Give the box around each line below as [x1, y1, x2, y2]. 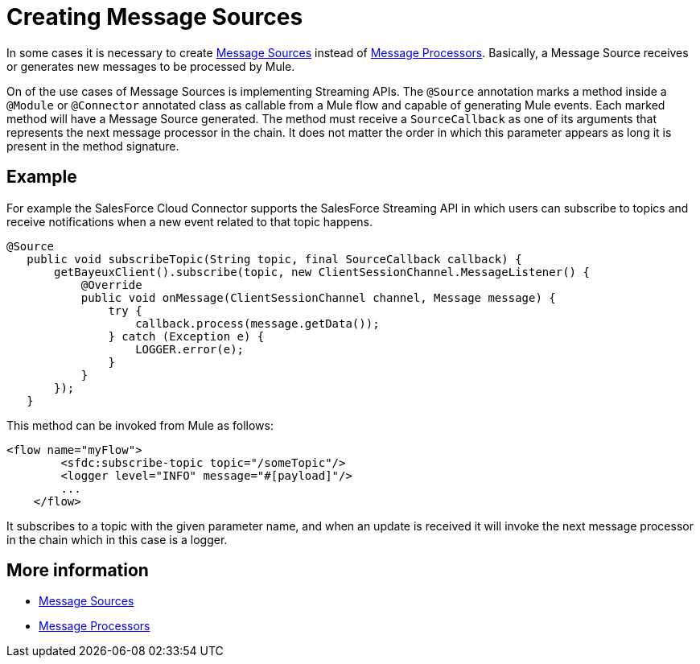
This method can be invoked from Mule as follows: [6, 418, 274, 432]
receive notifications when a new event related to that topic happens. [6, 214, 373, 229]
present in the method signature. [6, 138, 179, 153]
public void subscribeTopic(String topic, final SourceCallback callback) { [27, 252, 522, 266]
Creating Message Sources [6, 3, 303, 31]
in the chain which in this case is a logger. [6, 532, 228, 546]
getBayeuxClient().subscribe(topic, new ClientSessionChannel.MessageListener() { [54, 265, 590, 278]
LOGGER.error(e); [135, 342, 245, 356]
